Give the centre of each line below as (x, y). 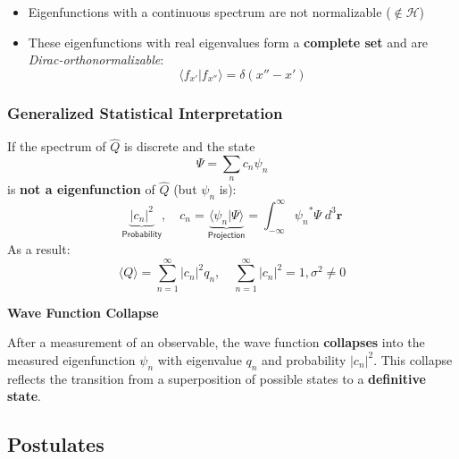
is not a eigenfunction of (81, 189)
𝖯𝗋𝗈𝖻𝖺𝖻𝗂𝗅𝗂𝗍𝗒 (142, 234)
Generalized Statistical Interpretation (145, 112)
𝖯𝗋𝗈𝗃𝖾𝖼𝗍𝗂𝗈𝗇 (226, 236)
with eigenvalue (200, 359)
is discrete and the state (189, 146)
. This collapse (413, 359)
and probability (304, 359)
